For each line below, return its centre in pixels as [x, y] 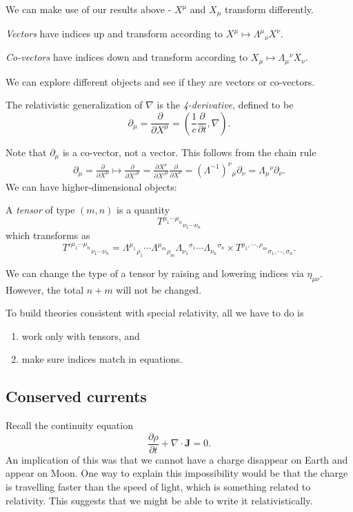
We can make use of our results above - [89, 9]
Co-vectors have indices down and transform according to [127, 57]
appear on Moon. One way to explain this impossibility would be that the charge [177, 473]
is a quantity [143, 210]
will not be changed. [159, 289]
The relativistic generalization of [74, 105]
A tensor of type [40, 210]
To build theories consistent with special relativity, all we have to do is [155, 313]
